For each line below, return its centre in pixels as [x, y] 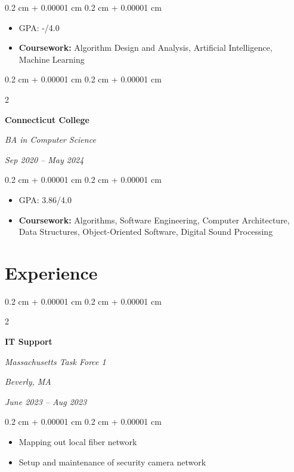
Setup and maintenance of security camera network [112, 462]
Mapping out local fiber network [78, 442]
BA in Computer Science [50, 140]
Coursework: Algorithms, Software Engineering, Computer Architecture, [154, 220]
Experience [51, 272]
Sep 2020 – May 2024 [44, 159]
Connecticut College [47, 119]
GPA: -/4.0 [39, 27]
